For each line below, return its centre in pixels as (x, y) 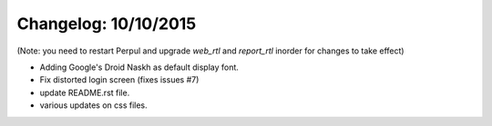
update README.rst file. (85, 92)
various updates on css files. (93, 105)
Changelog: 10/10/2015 (107, 24)
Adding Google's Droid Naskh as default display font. (139, 67)
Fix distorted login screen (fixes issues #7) (119, 80)
